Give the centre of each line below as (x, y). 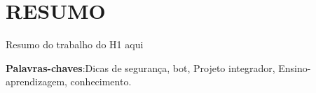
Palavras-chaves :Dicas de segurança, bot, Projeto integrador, (140, 67)
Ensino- (295, 67)
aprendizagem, (36, 81)
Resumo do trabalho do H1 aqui (75, 44)
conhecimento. (101, 81)
